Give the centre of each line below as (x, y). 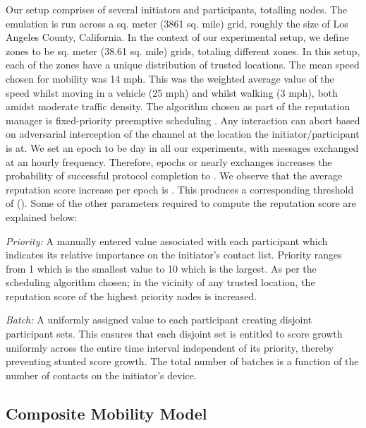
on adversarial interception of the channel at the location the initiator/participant (183, 134)
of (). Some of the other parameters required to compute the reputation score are (181, 203)
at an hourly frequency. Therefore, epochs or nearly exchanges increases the (169, 161)
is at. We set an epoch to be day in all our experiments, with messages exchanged (182, 147)
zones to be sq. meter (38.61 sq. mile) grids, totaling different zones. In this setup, (183, 50)
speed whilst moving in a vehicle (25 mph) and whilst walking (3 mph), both (172, 92)
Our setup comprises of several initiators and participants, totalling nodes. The (177, 9)
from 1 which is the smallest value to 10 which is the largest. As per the (161, 268)
